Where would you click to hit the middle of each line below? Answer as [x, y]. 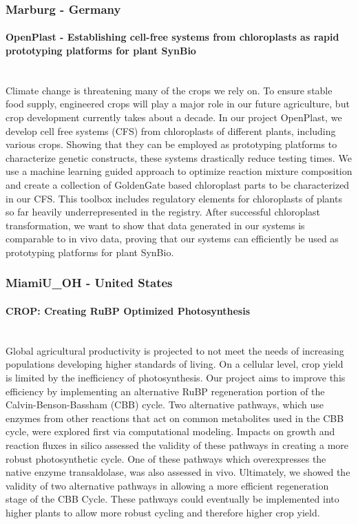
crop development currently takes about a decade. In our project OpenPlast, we [174, 117]
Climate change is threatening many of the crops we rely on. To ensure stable [169, 90]
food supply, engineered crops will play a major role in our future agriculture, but [178, 104]
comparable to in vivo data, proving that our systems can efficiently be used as [172, 239]
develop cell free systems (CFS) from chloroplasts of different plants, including [171, 130]
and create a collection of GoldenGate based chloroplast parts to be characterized [178, 184]
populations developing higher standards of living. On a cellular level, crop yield [175, 364]
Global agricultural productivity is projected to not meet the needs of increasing [175, 350]
